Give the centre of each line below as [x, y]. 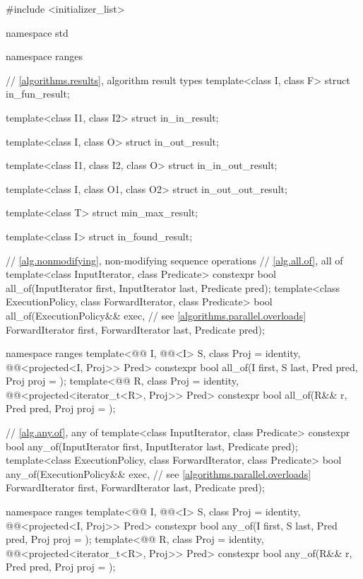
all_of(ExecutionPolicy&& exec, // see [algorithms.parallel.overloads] [156, 315]
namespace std [37, 32]
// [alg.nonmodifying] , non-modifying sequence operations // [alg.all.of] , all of [174, 260]
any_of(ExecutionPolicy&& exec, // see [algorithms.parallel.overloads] [159, 473]
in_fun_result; [38, 94]
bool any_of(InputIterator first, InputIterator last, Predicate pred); [152, 446]
